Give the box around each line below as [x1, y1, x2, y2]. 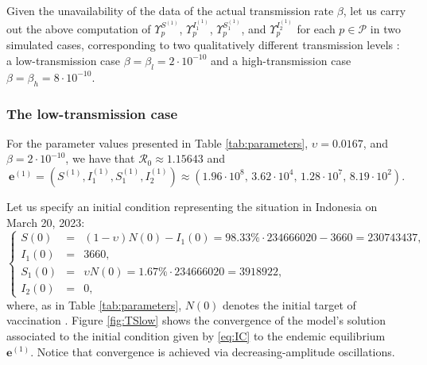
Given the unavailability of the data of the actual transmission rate [6, 2, 334, 18]
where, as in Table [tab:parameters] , [6, 296, 182, 313]
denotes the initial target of [223, 296, 356, 313]
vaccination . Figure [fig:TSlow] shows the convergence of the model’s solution [6, 312, 386, 328]
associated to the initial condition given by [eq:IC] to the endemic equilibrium [6, 327, 386, 344]
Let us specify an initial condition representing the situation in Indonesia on [6, 198, 378, 214]
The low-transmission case [6, 103, 178, 123]
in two [370, 20, 401, 36]
